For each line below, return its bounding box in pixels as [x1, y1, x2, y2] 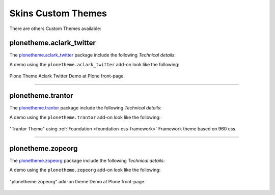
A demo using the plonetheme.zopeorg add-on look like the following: [9, 167, 161, 173]
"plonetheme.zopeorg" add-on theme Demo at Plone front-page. [9, 178, 146, 184]
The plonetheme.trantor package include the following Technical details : [9, 105, 162, 111]
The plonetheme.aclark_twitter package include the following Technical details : [9, 52, 176, 58]
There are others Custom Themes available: [9, 25, 101, 32]
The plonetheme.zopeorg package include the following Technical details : [9, 157, 165, 163]
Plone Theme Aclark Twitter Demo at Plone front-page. [9, 73, 125, 79]
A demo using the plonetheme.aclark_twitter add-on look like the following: [9, 61, 180, 67]
